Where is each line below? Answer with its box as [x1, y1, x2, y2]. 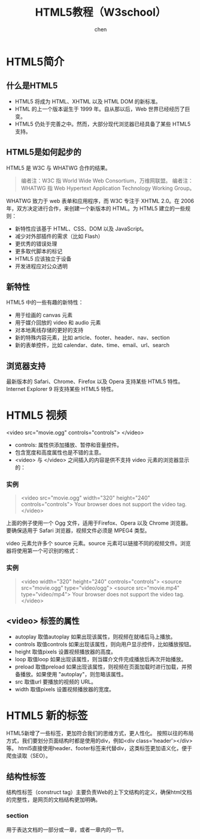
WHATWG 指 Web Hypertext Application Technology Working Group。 [20, 184, 195, 192]
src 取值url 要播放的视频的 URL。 [14, 678, 97, 685]
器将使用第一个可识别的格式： [6, 547, 80, 554]
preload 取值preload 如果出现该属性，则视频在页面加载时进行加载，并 [14, 663, 187, 670]
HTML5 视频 [6, 409, 67, 422]
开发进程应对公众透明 [14, 262, 68, 270]
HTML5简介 [6, 55, 65, 68]
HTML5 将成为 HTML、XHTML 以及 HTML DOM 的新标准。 [14, 97, 161, 105]
